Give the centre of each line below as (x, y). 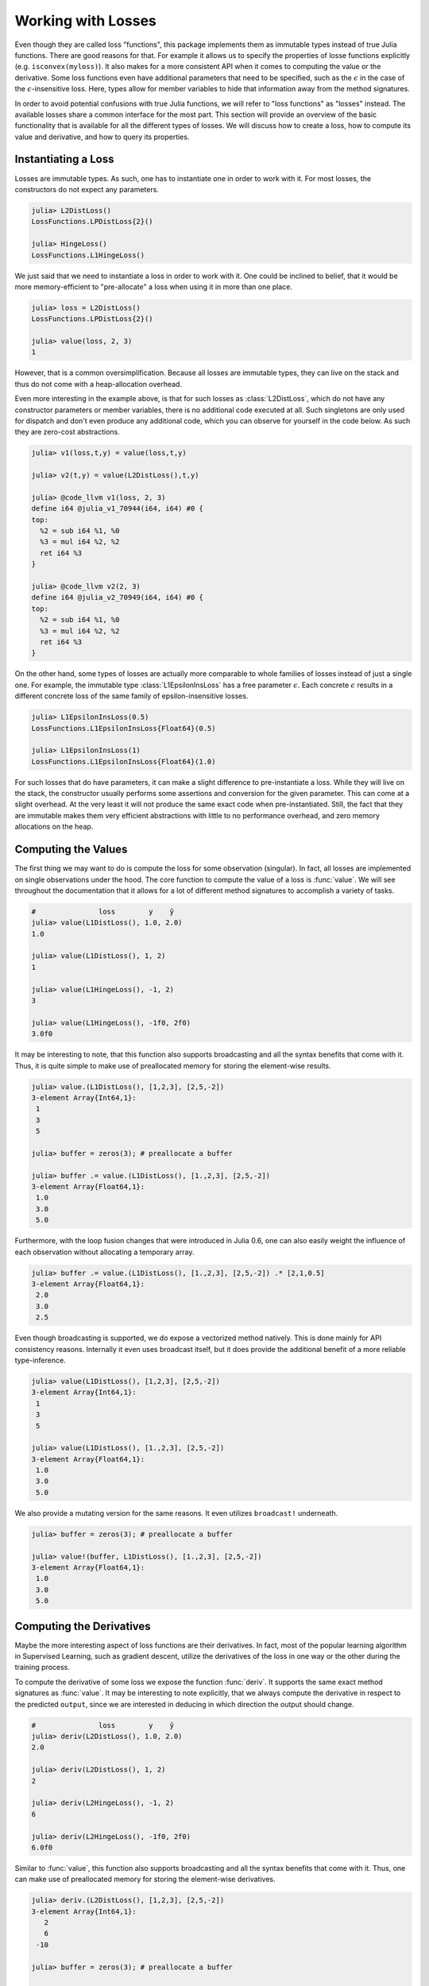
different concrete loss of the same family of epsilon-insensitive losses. (131, 696)
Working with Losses (85, 21)
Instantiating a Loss (64, 159)
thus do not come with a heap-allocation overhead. (99, 384)
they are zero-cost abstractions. (68, 432)
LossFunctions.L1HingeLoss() (88, 255)
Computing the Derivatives (83, 1626)
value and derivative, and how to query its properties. (102, 137)
